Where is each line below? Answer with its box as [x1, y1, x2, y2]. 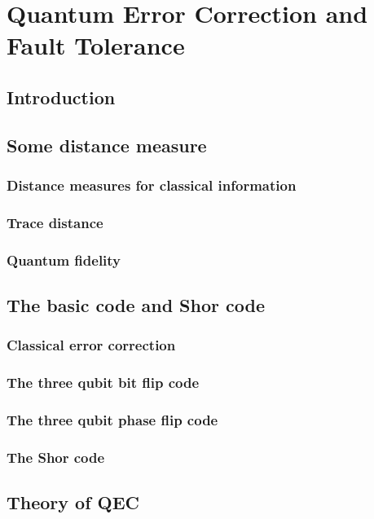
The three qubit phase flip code [7, 410, 218, 430]
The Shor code [7, 446, 105, 467]
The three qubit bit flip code [7, 372, 200, 393]
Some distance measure [7, 132, 207, 157]
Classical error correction [7, 335, 176, 355]
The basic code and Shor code [7, 292, 265, 318]
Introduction [7, 84, 116, 109]
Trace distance [7, 212, 103, 232]
